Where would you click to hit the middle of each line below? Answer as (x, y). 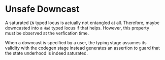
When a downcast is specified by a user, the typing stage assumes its (76, 42)
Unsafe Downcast (42, 9)
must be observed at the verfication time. (47, 33)
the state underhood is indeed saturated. (46, 53)
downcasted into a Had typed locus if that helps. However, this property (77, 28)
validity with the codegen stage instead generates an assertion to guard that (82, 48)
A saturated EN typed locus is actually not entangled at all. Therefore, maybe (82, 23)
